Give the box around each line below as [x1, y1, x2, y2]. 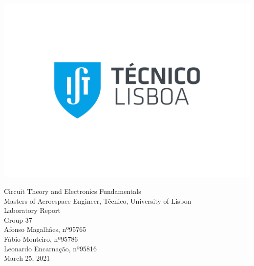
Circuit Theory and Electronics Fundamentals [4, 186, 141, 196]
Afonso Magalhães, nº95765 [4, 224, 86, 234]
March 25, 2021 [4, 253, 50, 263]
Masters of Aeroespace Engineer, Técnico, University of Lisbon [4, 195, 191, 206]
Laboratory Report [4, 205, 61, 215]
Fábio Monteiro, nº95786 [4, 233, 78, 244]
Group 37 [4, 214, 32, 225]
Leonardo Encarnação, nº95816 [4, 243, 97, 253]
